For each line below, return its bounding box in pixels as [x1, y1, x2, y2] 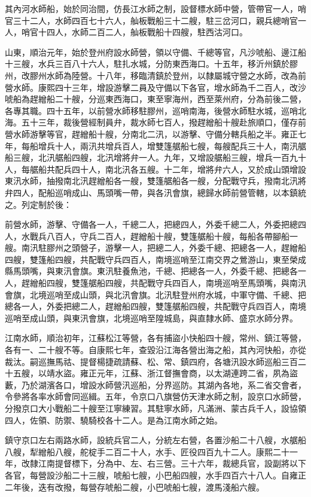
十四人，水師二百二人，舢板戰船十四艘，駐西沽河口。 [38, 26, 248, 38]
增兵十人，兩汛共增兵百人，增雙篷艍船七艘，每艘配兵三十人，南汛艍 [38, 139, 306, 152]
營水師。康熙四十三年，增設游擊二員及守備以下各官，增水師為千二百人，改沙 [5, 81, 306, 93]
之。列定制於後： [5, 198, 72, 210]
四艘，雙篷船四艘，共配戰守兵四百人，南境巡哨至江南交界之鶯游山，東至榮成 [5, 253, 306, 265]
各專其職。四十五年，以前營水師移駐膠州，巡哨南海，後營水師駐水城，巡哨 [5, 104, 298, 116]
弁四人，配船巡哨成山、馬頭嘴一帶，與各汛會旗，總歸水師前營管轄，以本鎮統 [5, 186, 306, 198]
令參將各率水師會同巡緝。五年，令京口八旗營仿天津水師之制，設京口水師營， [5, 390, 306, 403]
